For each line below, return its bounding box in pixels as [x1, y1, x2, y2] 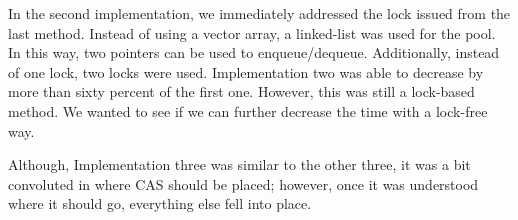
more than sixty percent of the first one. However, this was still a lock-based [8, 81, 475, 102]
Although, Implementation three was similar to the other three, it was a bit [8, 154, 471, 175]
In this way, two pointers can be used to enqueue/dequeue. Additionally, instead [8, 42, 500, 63]
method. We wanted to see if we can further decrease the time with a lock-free [8, 100, 488, 121]
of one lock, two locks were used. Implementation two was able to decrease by [8, 61, 484, 82]
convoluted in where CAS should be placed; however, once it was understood [8, 173, 479, 194]
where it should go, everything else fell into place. [8, 193, 312, 214]
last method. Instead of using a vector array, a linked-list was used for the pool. [8, 22, 496, 43]
